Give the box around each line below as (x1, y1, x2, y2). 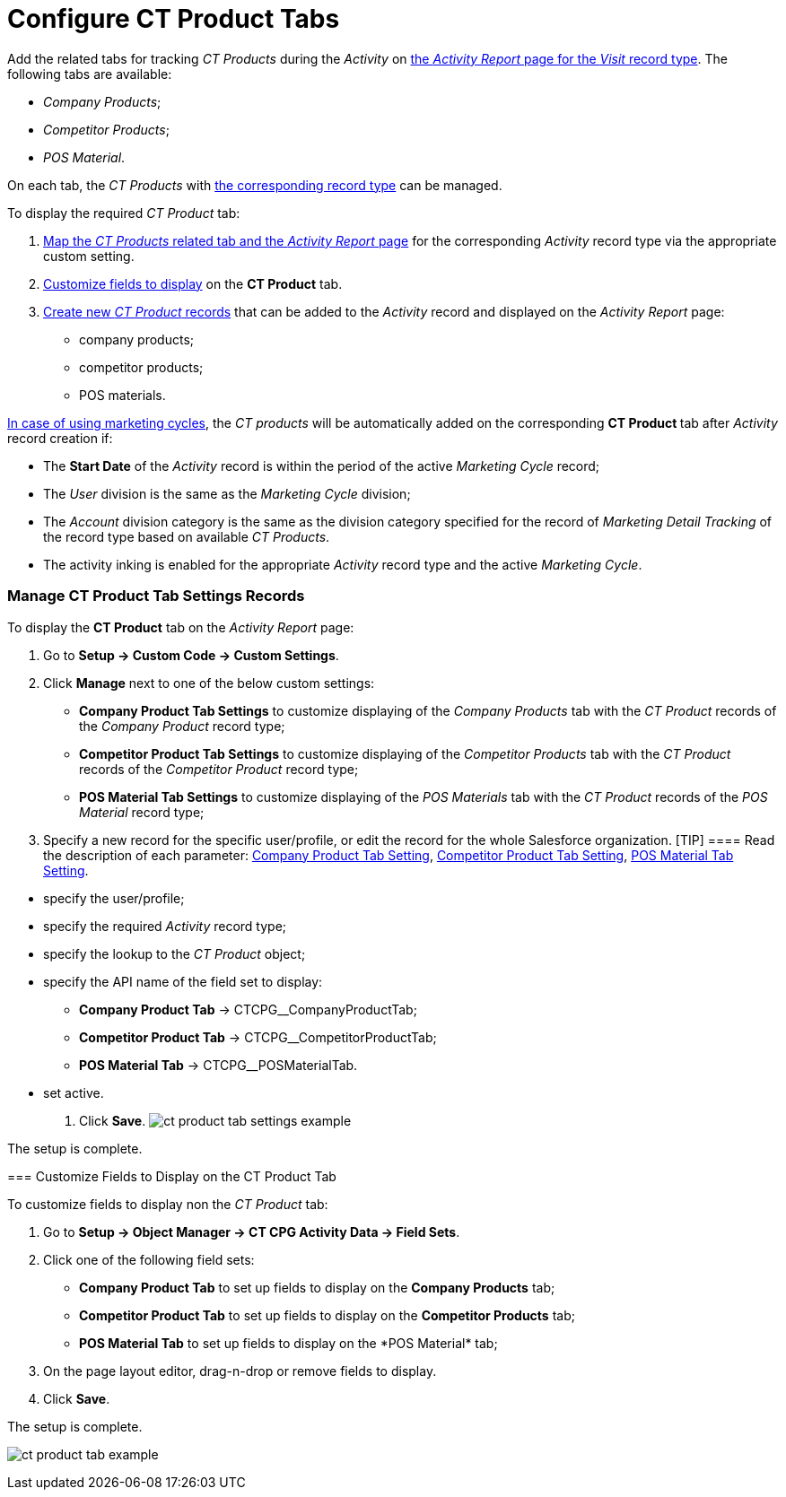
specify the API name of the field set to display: (43, 973, 323, 989)
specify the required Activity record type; (43, 918, 287, 934)
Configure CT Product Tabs (7, 4, 340, 34)
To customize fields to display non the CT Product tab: (7, 1196, 328, 1212)
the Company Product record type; (79, 718, 285, 734)
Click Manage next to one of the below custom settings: (43, 675, 375, 691)
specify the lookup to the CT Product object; (43, 945, 306, 962)
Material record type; (79, 804, 205, 820)
